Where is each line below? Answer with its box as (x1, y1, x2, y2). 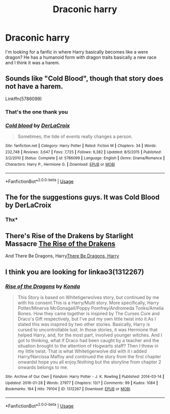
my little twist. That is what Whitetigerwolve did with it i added (17, 348, 147, 354)
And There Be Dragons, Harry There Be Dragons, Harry (5, 253, 119, 259)
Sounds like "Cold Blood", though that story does (5, 74, 163, 83)
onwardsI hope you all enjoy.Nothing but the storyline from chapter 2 (17, 359, 161, 365)
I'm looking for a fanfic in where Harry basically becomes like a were (5, 49, 148, 55)
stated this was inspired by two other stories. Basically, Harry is (17, 321, 150, 327)
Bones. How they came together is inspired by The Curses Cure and (17, 311, 160, 317)
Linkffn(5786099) (5, 95, 42, 102)
